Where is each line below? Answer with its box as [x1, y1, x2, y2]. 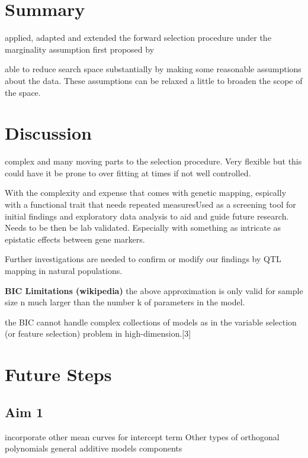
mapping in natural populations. [5, 264, 123, 276]
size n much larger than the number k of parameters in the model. [5, 296, 245, 308]
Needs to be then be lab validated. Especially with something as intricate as [5, 221, 281, 234]
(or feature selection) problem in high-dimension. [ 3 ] [5, 327, 191, 340]
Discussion [5, 121, 92, 145]
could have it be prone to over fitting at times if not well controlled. [5, 166, 251, 179]
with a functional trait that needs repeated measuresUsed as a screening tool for [5, 198, 296, 210]
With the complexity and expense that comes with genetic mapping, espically [5, 186, 287, 199]
